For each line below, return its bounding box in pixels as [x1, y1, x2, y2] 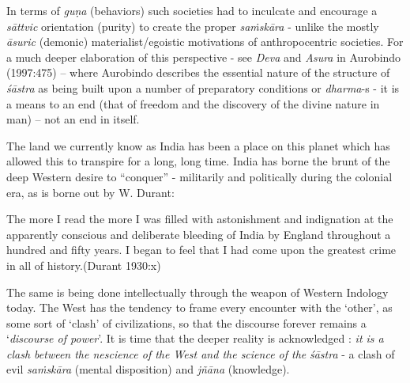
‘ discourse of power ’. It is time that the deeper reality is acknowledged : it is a [6, 330, 384, 347]
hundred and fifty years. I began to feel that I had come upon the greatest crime [6, 241, 397, 258]
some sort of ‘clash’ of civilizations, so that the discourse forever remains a [6, 314, 367, 331]
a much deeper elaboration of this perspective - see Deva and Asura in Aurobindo [6, 48, 401, 65]
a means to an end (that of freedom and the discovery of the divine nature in [6, 95, 380, 112]
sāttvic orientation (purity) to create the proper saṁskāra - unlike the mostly [6, 17, 379, 34]
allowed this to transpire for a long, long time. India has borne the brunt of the [6, 153, 390, 169]
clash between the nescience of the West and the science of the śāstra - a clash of [6, 345, 395, 362]
